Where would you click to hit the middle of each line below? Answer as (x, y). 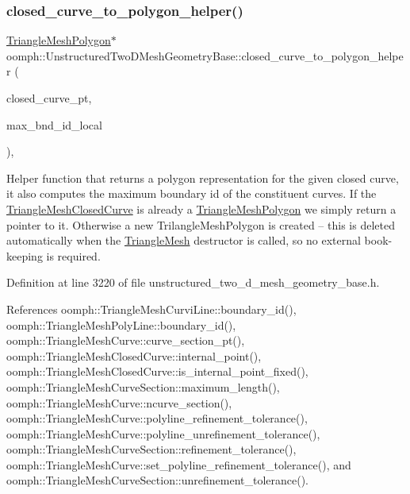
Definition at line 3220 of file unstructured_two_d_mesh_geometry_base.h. (193, 282)
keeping (25, 255)
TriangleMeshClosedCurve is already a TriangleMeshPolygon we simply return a (201, 208)
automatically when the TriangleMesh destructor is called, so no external (184, 240)
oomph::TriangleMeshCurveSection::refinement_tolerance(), (151, 449)
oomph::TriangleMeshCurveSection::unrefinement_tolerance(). (158, 480)
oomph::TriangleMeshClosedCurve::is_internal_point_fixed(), (157, 371)
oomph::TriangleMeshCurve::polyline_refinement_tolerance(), (157, 418)
